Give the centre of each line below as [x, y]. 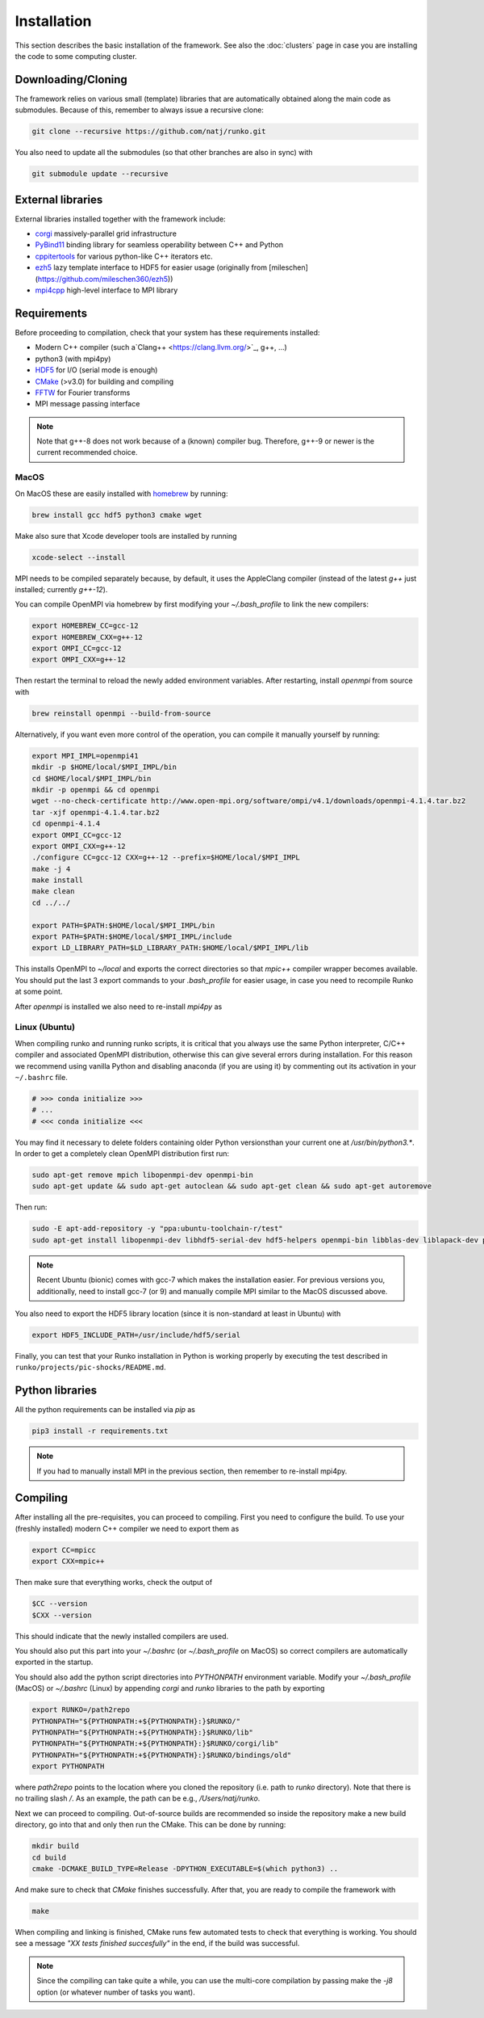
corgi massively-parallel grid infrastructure [106, 233]
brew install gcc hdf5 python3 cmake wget [117, 515]
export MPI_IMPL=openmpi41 [85, 756]
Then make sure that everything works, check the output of [114, 1583]
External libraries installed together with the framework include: [120, 219]
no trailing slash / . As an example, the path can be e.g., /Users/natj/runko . [138, 1798]
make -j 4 [51, 869]
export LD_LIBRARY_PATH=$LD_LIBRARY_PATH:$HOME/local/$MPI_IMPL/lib [170, 948]
